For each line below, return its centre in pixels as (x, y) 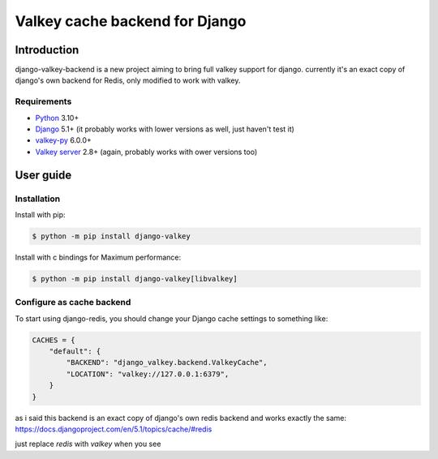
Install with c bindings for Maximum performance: (98, 257)
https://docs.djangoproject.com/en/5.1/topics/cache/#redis (114, 429)
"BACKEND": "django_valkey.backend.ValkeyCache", (167, 362)
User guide (43, 175)
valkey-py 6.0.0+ (64, 140)
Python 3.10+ (57, 118)
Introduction (47, 50)
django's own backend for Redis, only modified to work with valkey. (128, 80)
